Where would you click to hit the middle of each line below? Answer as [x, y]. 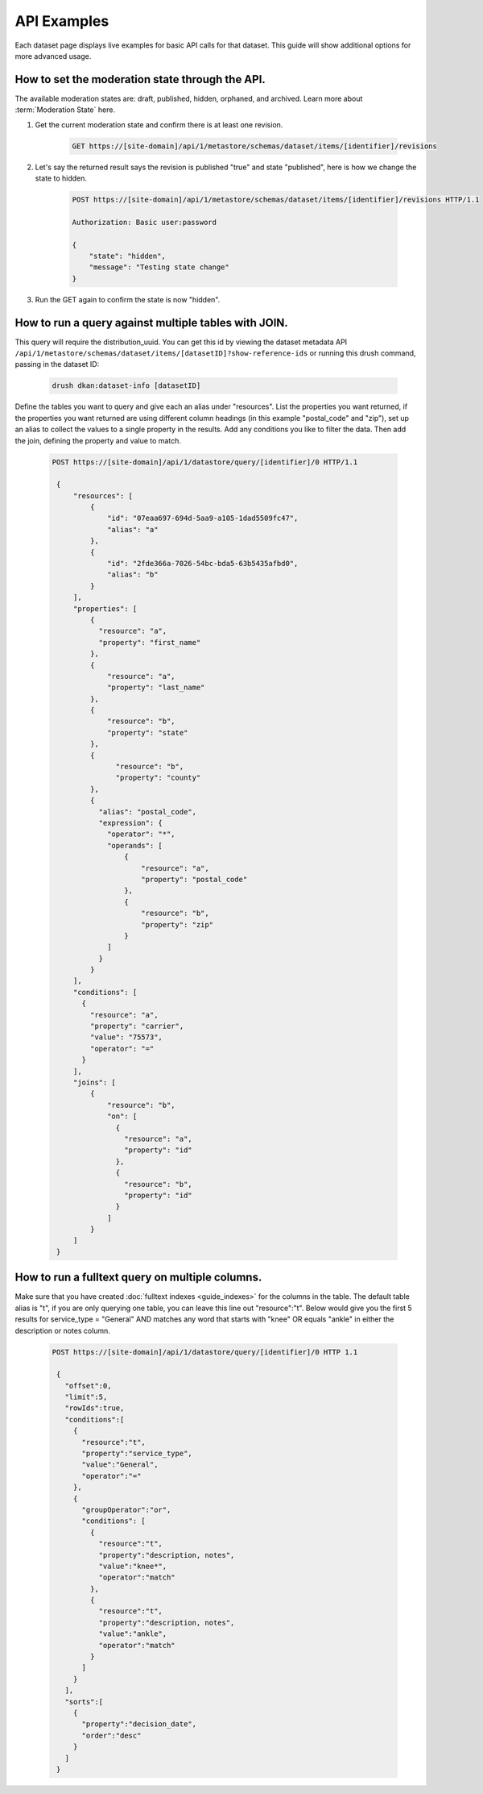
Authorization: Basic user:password [144, 222]
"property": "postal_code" [194, 879]
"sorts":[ [84, 1702]
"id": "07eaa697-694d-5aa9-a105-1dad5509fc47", [203, 518]
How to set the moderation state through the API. [140, 79]
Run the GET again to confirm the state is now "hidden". [128, 299]
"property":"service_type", [137, 1454]
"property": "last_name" [156, 688]
